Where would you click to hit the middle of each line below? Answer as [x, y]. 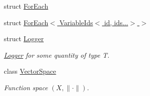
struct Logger [24, 39]
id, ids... [116, 22]
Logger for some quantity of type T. [57, 55]
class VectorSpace [30, 71]
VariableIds [76, 22]
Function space [26, 87]
